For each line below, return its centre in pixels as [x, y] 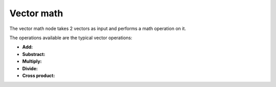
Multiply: [32, 62]
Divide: [30, 68]
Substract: [34, 54]
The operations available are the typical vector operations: [71, 38]
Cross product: [39, 75]
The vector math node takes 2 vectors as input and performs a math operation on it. [98, 28]
